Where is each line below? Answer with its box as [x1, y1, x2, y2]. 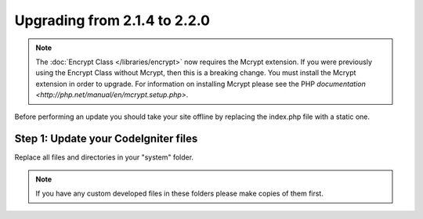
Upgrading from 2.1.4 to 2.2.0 [14, 12, 211, 29]
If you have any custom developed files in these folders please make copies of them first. [35, 188, 324, 199]
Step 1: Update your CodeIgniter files [14, 132, 198, 145]
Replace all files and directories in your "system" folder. [14, 153, 194, 162]
